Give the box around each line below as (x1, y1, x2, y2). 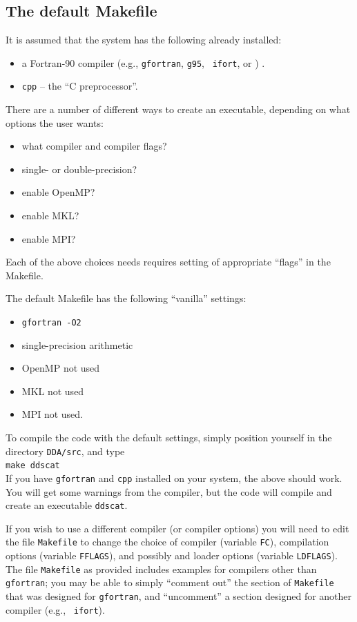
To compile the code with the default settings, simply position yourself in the (6, 430, 332, 445)
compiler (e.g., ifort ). (6, 602, 105, 616)
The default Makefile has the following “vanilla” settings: (6, 291, 247, 305)
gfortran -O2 (21, 318, 81, 328)
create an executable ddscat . (6, 498, 128, 512)
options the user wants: (6, 115, 104, 130)
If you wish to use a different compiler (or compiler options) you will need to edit (6, 521, 349, 535)
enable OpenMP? (21, 185, 95, 199)
